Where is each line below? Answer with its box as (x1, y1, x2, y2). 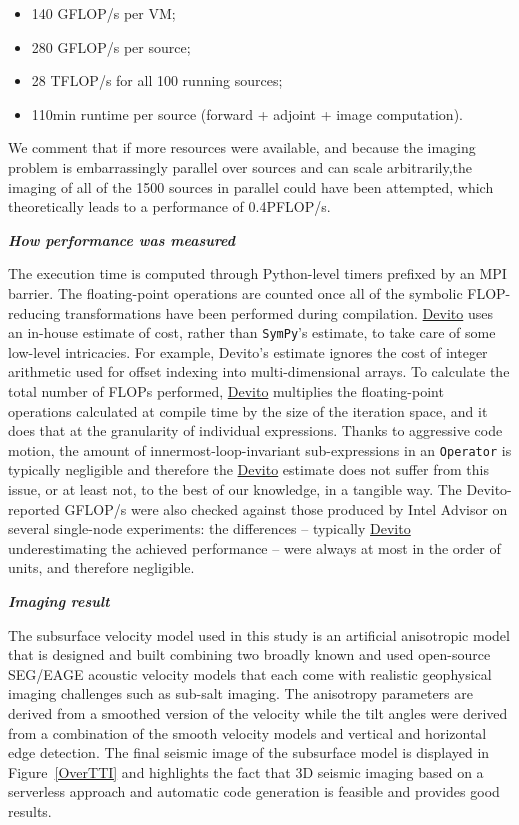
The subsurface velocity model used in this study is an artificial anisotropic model (8, 624, 510, 645)
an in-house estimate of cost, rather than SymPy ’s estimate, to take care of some (8, 322, 496, 343)
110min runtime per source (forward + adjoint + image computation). (31, 103, 463, 124)
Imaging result (8, 590, 110, 611)
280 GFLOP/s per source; (31, 36, 191, 57)
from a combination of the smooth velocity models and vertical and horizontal (8, 722, 487, 743)
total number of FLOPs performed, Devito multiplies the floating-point (8, 380, 444, 401)
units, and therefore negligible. (8, 557, 195, 578)
